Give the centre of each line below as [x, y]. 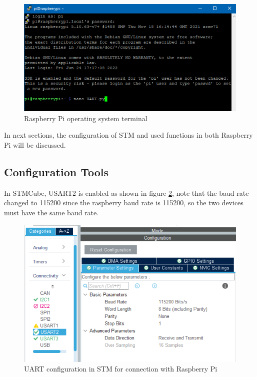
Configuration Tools [56, 172]
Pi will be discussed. [35, 145]
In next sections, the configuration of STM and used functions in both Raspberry [128, 135]
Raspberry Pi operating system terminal [86, 118]
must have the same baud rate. [51, 213]
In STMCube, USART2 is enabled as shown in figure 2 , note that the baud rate [126, 193]
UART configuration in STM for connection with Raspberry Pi [121, 369]
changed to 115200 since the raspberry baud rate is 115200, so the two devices [124, 203]
